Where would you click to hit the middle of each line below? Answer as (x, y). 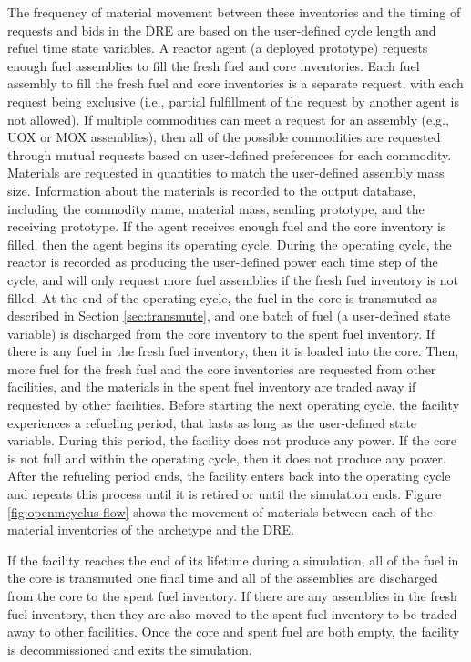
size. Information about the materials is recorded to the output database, (212, 190)
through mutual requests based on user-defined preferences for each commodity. (230, 154)
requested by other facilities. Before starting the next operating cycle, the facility (234, 405)
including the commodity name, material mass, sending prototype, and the (216, 208)
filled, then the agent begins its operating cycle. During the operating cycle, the (230, 244)
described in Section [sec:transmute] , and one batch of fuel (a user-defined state (229, 316)
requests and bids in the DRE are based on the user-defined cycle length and (222, 30)
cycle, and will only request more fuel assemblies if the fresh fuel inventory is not (233, 279)
